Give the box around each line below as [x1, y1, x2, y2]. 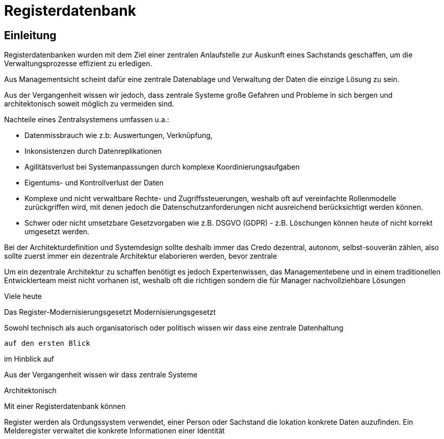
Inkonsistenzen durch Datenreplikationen [24, 147, 162, 156]
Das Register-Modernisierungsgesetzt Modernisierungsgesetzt [4, 308, 216, 317]
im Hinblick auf [4, 354, 54, 364]
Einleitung [4, 29, 57, 42]
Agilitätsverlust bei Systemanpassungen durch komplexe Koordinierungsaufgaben [24, 162, 300, 172]
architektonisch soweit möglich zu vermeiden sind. [4, 99, 174, 108]
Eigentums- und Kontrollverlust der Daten [24, 178, 164, 187]
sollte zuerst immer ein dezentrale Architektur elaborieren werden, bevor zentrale [4, 252, 277, 261]
